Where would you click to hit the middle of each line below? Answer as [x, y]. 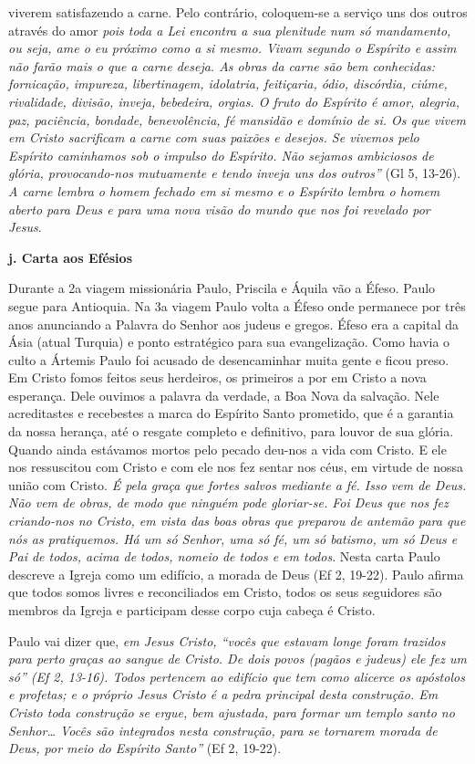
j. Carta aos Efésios [70, 257]
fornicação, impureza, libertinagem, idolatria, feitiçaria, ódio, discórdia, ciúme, [228, 84]
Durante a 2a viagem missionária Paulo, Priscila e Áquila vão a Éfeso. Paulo [222, 288]
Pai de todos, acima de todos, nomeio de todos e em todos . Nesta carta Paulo [224, 556]
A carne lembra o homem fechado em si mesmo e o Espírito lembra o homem [224, 190]
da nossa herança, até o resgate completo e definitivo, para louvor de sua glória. [231, 431]
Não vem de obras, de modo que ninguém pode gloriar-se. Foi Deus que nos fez [228, 502]
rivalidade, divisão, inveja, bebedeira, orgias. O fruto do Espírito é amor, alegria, [234, 101]
